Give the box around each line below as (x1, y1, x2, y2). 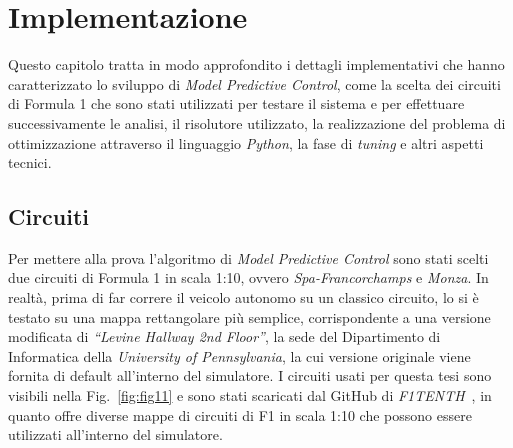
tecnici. (8, 152, 52, 173)
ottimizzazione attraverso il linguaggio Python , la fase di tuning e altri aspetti (8, 132, 484, 153)
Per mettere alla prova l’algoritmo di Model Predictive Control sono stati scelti (8, 247, 489, 268)
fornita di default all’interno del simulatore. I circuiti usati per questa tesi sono (8, 365, 492, 386)
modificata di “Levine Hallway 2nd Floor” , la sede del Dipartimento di (8, 326, 441, 347)
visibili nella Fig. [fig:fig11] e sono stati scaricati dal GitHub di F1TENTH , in (8, 385, 492, 406)
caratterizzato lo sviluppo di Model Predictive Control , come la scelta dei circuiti (8, 73, 501, 94)
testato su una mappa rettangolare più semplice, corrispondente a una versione (8, 306, 491, 327)
